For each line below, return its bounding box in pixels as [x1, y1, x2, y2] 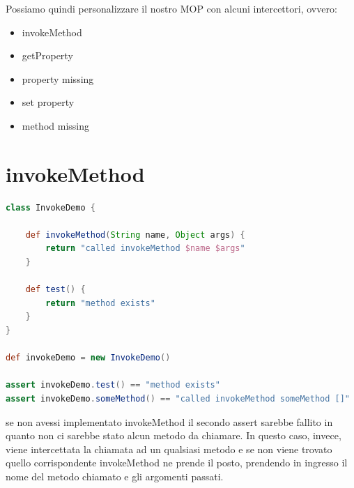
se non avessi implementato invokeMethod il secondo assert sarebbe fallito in [6, 414, 333, 429]
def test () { [25, 284, 86, 295]
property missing [22, 71, 94, 86]
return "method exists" [45, 298, 155, 308]
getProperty [22, 48, 73, 63]
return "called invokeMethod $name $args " [45, 243, 245, 254]
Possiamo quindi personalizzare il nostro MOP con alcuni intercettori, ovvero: [6, 1, 337, 15]
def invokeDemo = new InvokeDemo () [6, 353, 171, 363]
